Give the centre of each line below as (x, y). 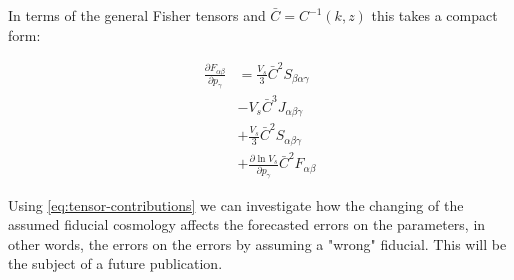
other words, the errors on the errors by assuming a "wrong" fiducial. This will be (257, 243)
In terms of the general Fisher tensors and (137, 15)
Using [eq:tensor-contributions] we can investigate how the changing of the (236, 204)
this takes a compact (434, 15)
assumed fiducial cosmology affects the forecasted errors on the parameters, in (247, 224)
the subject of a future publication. (115, 263)
